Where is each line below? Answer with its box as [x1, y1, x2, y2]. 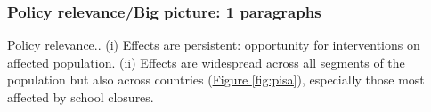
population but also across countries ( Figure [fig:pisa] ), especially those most [7, 70, 425, 89]
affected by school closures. [7, 88, 154, 106]
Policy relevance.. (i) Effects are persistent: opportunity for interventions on [7, 36, 420, 54]
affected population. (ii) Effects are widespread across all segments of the [7, 52, 405, 71]
